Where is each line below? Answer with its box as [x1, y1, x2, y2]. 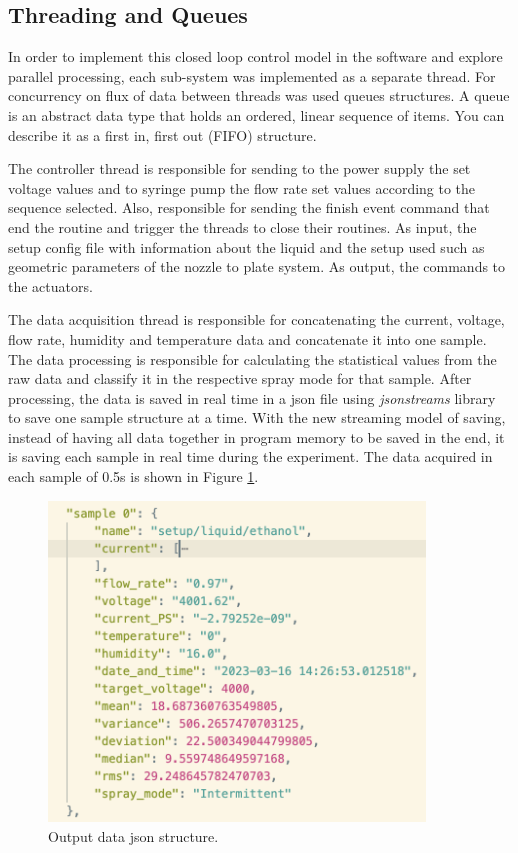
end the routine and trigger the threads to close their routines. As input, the [8, 216, 477, 237]
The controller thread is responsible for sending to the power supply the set [8, 158, 471, 179]
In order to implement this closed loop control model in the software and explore [8, 46, 503, 67]
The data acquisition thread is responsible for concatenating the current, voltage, [8, 309, 505, 330]
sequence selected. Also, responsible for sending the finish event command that [8, 197, 490, 218]
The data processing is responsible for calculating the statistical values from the [8, 348, 497, 369]
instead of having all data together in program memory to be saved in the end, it [8, 426, 505, 447]
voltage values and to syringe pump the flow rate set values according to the [8, 177, 476, 198]
